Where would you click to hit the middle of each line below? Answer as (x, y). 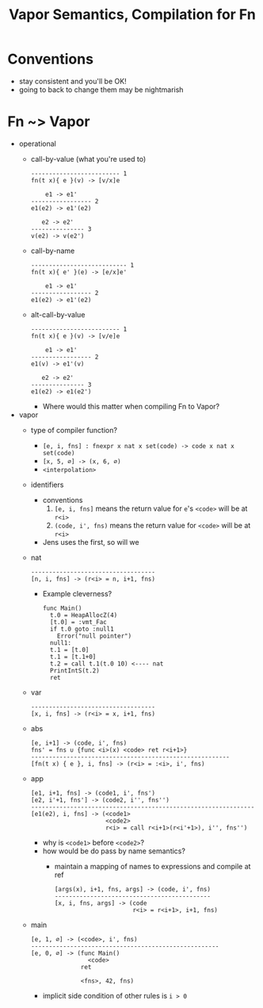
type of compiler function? (74, 430)
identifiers (47, 485)
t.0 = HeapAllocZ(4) (84, 615)
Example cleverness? (77, 593)
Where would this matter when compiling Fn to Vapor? (131, 406)
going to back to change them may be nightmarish (101, 90)
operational (37, 144)
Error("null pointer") (95, 636)
